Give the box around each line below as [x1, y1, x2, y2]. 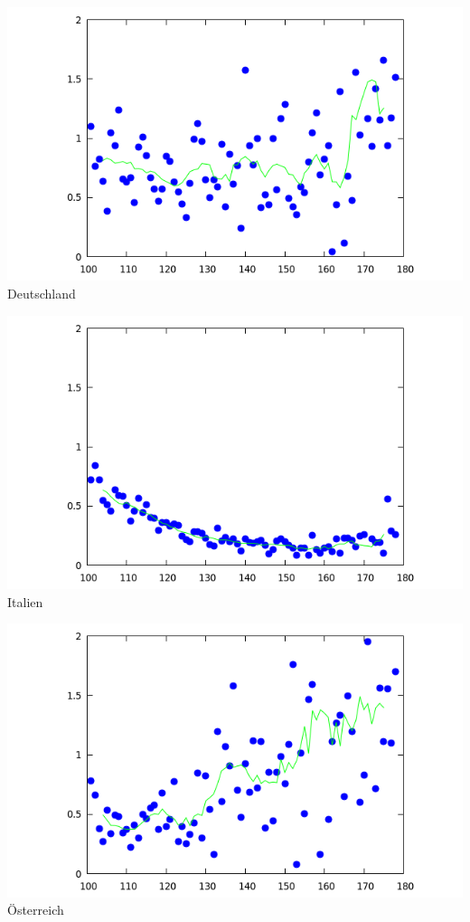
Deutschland [7, 283, 76, 302]
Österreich [7, 900, 64, 919]
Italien [7, 592, 43, 611]
